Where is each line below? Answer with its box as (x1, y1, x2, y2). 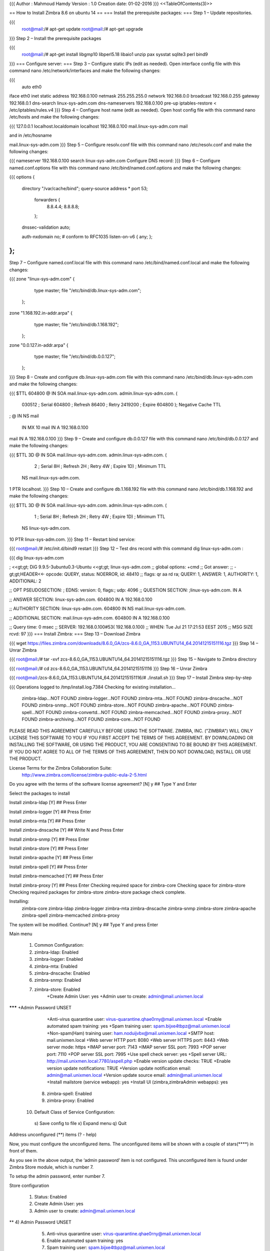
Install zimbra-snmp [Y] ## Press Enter (9, 836, 89, 842)
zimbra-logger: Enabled (34, 956, 83, 962)
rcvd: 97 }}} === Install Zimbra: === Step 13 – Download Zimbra (9, 631, 140, 637)
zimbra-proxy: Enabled (46, 1097, 94, 1103)
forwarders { (34, 197, 60, 203)
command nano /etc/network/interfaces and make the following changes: (9, 68, 161, 74)
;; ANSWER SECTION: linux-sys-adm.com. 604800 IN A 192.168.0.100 (9, 596, 152, 602)
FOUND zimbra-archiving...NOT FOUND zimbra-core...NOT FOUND (21, 716, 161, 723)
